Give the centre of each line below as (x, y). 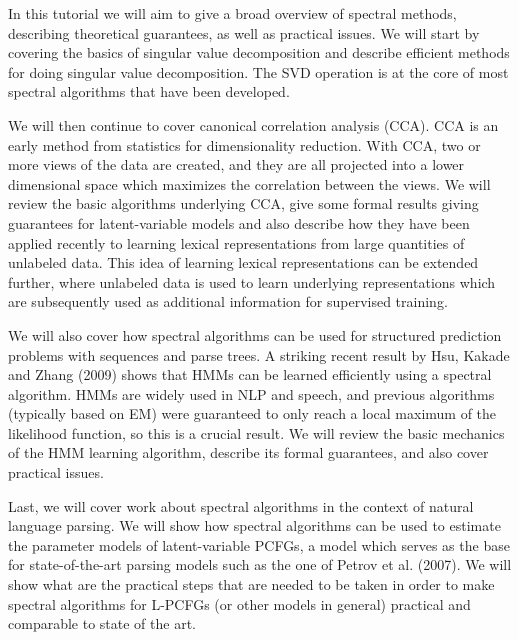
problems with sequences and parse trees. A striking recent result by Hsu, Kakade (259, 354)
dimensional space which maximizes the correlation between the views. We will (249, 183)
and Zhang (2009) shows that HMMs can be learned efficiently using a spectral (250, 374)
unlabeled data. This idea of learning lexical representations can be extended (243, 262)
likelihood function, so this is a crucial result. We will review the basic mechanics (256, 432)
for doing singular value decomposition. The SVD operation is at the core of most (258, 71)
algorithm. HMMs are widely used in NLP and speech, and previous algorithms (251, 393)
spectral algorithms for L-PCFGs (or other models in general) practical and (239, 603)
